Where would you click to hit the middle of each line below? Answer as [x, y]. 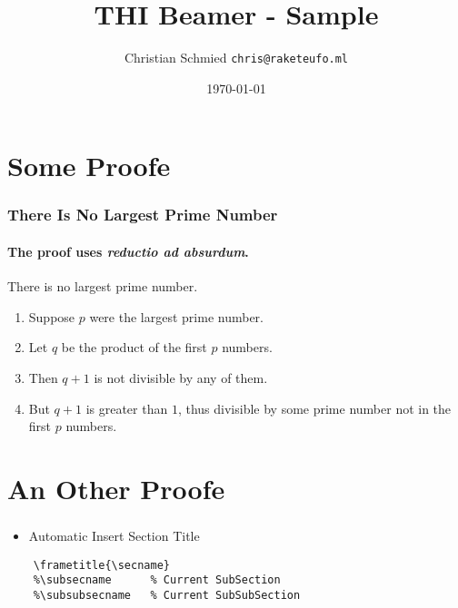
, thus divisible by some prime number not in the [314, 408]
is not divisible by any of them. [181, 377]
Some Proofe [89, 166]
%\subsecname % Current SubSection [157, 580]
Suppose [52, 316]
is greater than [127, 408]
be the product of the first [134, 347]
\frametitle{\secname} [101, 565]
